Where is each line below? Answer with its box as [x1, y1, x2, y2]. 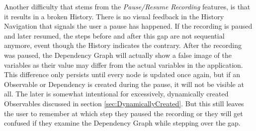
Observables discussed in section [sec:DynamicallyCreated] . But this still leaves [4, 98, 244, 108]
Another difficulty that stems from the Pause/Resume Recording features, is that [4, 1, 251, 11]
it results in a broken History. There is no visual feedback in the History [4, 11, 224, 21]
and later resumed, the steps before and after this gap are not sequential [4, 30, 225, 41]
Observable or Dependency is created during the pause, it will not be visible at [4, 79, 244, 89]
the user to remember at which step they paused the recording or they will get [4, 108, 243, 118]
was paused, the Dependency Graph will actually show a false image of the [4, 49, 232, 60]
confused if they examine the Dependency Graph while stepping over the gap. [4, 118, 241, 128]
